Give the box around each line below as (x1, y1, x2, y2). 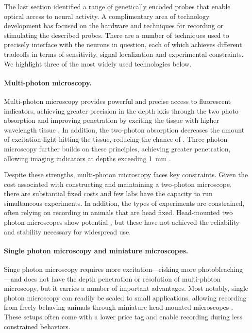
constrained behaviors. (4, 321, 70, 331)
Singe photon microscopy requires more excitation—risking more (4, 264, 196, 274)
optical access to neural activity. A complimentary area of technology (4, 11, 210, 21)
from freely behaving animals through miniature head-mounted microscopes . (4, 302, 233, 312)
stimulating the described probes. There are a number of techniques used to (4, 30, 229, 40)
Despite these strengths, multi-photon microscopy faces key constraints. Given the (4, 169, 248, 180)
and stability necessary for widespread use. (4, 226, 131, 236)
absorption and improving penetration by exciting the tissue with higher (4, 115, 219, 125)
